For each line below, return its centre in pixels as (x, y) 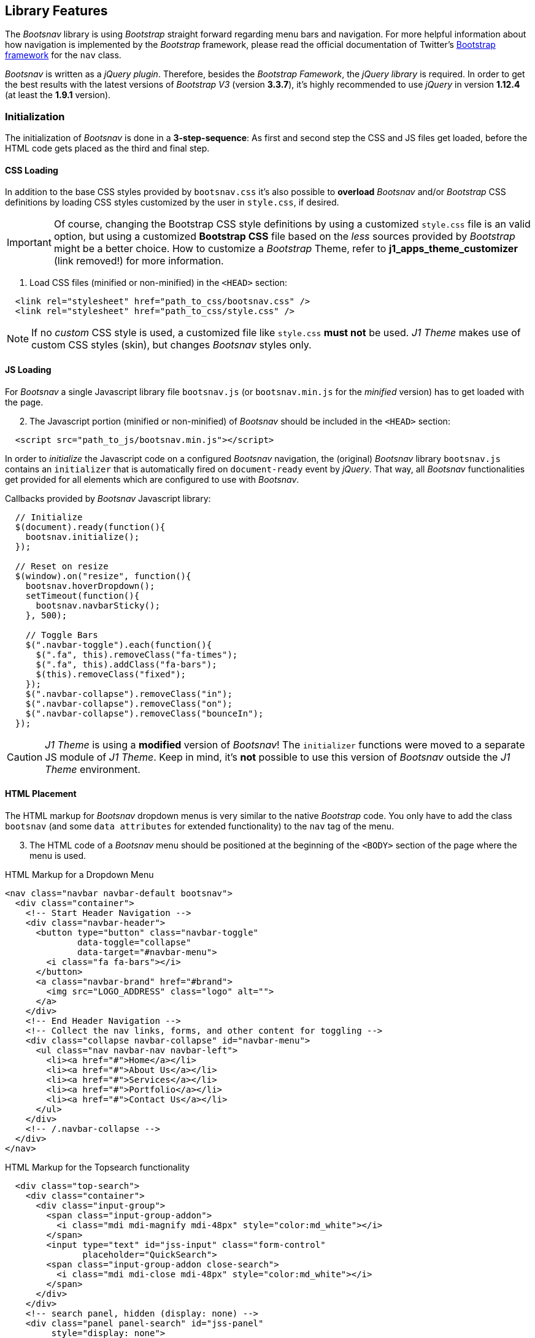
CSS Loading (32, 170)
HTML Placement (41, 794)
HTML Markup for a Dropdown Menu (79, 874)
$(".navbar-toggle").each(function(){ (119, 644)
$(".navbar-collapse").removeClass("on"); (129, 703)
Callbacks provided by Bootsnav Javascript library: (108, 498)
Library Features (56, 11)
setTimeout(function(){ (83, 595)
